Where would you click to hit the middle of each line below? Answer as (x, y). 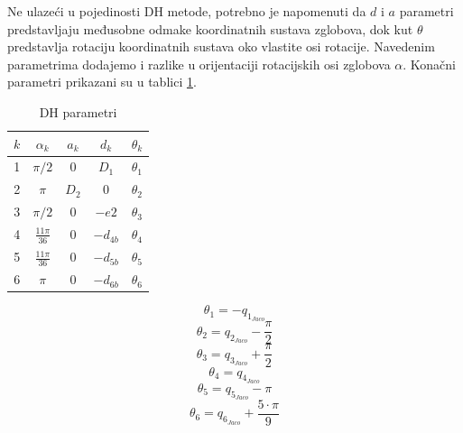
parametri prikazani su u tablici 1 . (102, 82)
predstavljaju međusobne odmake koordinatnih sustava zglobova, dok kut (210, 28)
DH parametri (78, 111)
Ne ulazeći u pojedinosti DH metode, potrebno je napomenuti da (187, 11)
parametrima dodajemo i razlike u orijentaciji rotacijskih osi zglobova (199, 64)
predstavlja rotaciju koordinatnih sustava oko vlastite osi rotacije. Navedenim (221, 46)
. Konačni (430, 64)
